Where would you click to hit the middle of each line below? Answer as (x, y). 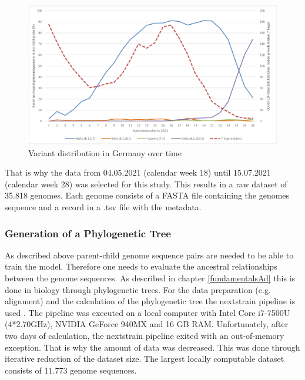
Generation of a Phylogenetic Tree (88, 233)
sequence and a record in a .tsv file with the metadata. (103, 207)
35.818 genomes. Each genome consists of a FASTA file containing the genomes (147, 195)
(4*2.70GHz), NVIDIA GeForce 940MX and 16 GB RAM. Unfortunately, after (147, 324)
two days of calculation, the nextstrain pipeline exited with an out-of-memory (145, 336)
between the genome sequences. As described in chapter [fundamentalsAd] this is (150, 278)
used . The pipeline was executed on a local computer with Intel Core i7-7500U (148, 312)
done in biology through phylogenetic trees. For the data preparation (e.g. (138, 289)
